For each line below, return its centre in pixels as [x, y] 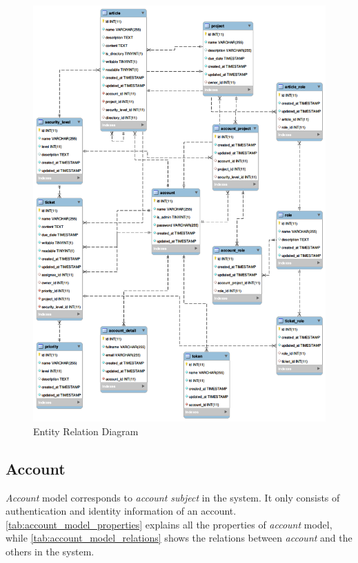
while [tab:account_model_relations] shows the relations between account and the [179, 538]
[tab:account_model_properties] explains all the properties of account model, [169, 524]
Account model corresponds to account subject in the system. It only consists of [173, 497]
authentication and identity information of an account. [121, 511]
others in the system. [50, 551]
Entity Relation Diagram [86, 431]
